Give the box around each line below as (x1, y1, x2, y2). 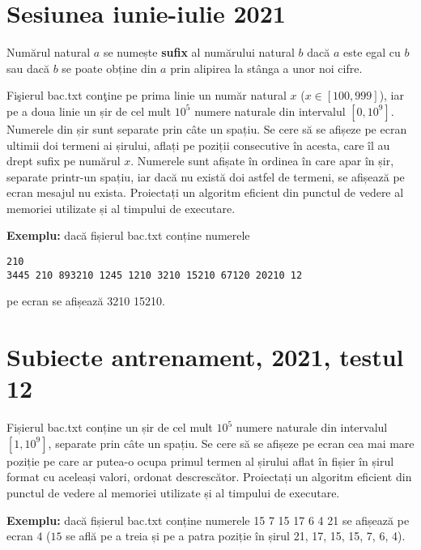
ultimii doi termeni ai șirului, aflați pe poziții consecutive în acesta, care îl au (6, 136, 390, 153)
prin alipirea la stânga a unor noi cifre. (170, 59, 363, 76)
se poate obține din (62, 59, 157, 76)
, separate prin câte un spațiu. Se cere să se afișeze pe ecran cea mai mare (48, 434, 415, 451)
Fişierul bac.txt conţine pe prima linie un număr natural (6, 87, 287, 104)
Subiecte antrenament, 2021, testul (6, 340, 404, 373)
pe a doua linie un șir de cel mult (6, 102, 172, 119)
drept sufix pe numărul (6, 152, 121, 169)
